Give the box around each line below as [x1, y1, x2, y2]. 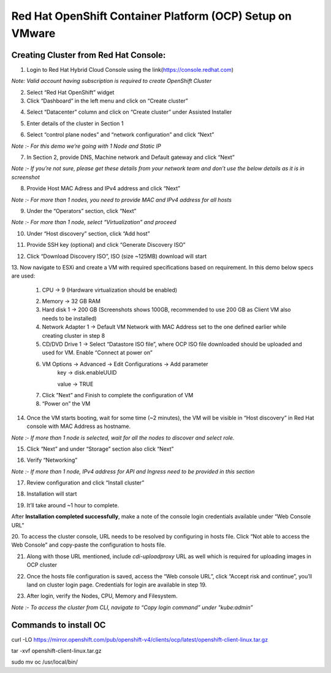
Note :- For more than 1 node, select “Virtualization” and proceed [11, 219, 177, 226]
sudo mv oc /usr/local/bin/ [11, 658, 78, 666]
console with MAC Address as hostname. [26, 422, 131, 430]
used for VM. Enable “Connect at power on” [42, 349, 153, 356]
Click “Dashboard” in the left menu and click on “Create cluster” [26, 97, 188, 104]
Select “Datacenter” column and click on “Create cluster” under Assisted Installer [26, 108, 232, 116]
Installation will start [26, 490, 77, 497]
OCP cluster [26, 561, 58, 569]
